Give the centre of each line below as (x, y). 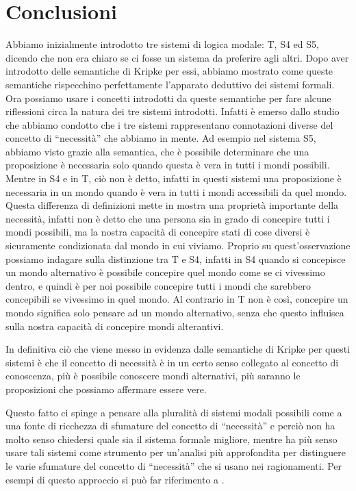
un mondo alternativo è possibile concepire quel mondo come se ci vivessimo (165, 272)
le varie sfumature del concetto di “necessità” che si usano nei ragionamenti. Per (174, 465)
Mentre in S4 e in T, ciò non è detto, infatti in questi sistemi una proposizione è (174, 178)
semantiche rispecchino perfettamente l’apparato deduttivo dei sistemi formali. (170, 84)
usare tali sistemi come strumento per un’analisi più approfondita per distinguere (176, 452)
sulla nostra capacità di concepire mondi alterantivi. (115, 326)
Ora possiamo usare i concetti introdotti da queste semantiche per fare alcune (168, 98)
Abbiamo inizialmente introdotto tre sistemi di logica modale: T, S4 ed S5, (162, 44)
